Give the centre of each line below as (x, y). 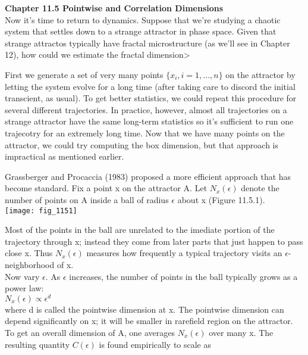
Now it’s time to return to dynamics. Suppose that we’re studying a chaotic (143, 19)
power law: (24, 288)
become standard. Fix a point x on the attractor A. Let (106, 188)
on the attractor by (260, 74)
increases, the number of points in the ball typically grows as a (183, 276)
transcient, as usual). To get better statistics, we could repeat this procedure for (151, 98)
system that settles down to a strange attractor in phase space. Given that (141, 31)
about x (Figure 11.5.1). (221, 199)
